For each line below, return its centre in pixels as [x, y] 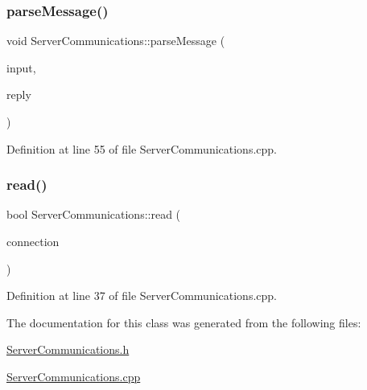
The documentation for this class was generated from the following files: [184, 322]
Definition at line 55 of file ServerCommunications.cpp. [142, 148]
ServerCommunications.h [68, 349]
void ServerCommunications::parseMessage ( [116, 41]
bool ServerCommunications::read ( [94, 214]
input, [21, 67]
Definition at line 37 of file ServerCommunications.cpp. [142, 296]
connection [33, 241]
